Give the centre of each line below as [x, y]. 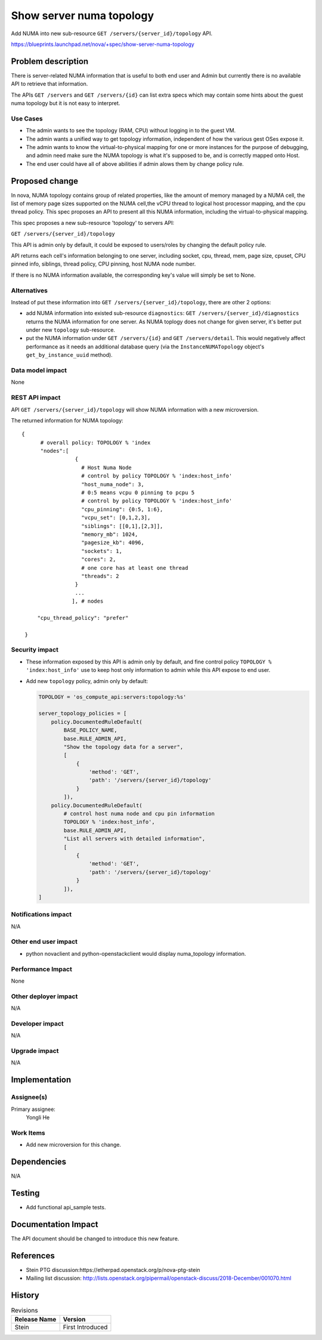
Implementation [41, 1080]
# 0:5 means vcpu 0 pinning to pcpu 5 [138, 493]
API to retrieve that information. [49, 84]
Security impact [35, 650]
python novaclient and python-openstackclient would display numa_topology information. [136, 953]
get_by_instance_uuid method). [69, 355]
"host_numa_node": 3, [113, 484]
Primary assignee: [33, 1109]
